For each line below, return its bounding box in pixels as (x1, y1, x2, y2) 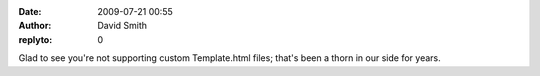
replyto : (18, 33, 53, 45)
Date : (18, 6, 42, 17)
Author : (18, 20, 52, 32)
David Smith (97, 20, 148, 32)
